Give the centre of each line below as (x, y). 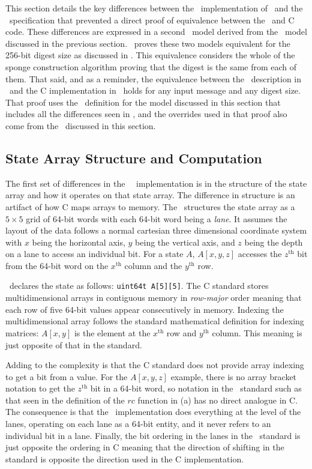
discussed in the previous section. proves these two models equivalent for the (148, 43)
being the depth (274, 242)
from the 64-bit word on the (57, 265)
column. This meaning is (257, 332)
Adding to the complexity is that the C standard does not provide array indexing (155, 365)
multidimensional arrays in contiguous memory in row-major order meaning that (154, 298)
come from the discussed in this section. (81, 125)
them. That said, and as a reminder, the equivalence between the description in (154, 78)
